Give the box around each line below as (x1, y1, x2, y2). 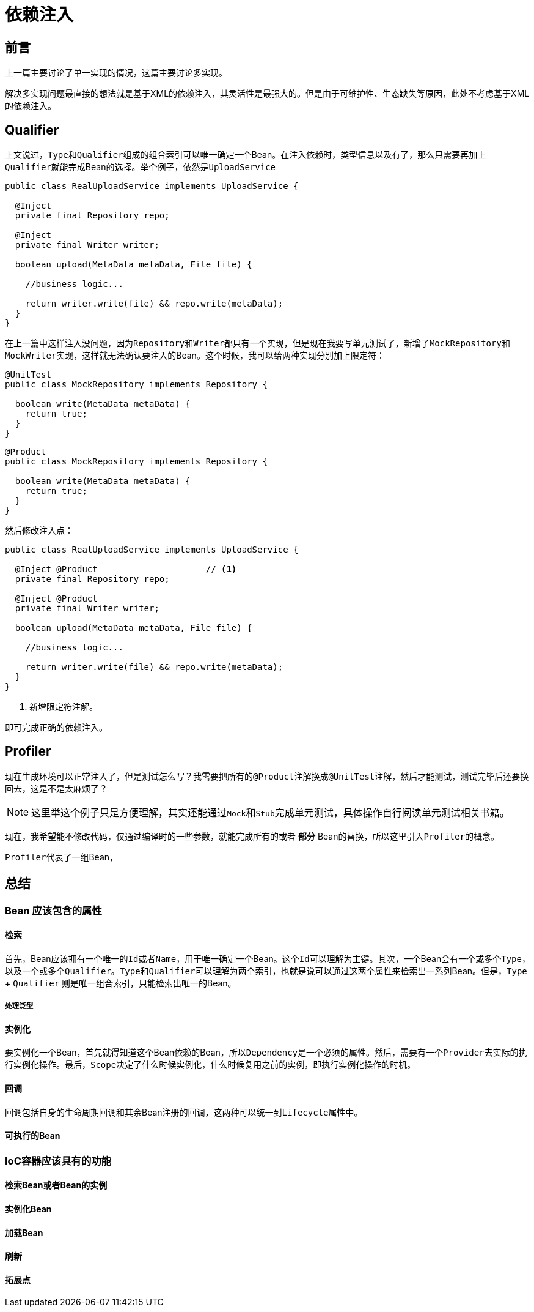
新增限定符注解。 (29, 701, 98, 712)
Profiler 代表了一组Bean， (5, 851, 119, 862)
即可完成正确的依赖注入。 (5, 722, 108, 733)
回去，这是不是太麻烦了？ (5, 783, 108, 794)
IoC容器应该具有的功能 (5, 1154, 111, 1167)
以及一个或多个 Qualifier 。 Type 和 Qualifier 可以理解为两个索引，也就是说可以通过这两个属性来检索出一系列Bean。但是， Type (5, 965, 527, 976)
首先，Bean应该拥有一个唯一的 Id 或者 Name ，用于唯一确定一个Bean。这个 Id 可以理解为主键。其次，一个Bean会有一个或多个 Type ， (5, 953, 530, 964)
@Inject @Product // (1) (15, 564, 237, 575)
